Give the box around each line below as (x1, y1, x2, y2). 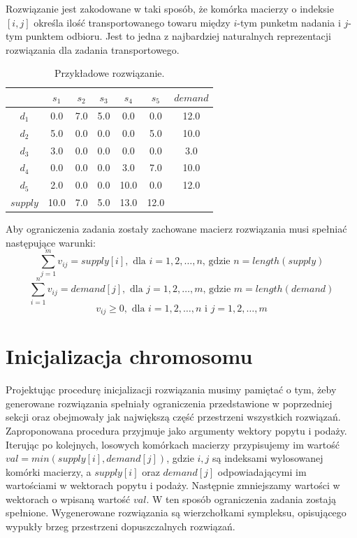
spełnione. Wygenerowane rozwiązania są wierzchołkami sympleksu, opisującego (6, 505, 347, 520)
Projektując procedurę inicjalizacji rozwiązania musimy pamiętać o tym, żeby (6, 382, 337, 397)
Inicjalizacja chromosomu (6, 342, 253, 370)
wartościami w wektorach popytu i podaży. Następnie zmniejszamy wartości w (6, 478, 340, 493)
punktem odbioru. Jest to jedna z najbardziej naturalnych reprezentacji (25, 29, 332, 43)
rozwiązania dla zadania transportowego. (6, 42, 180, 57)
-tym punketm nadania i (237, 15, 341, 29)
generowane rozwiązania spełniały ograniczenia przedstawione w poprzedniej (6, 395, 333, 410)
